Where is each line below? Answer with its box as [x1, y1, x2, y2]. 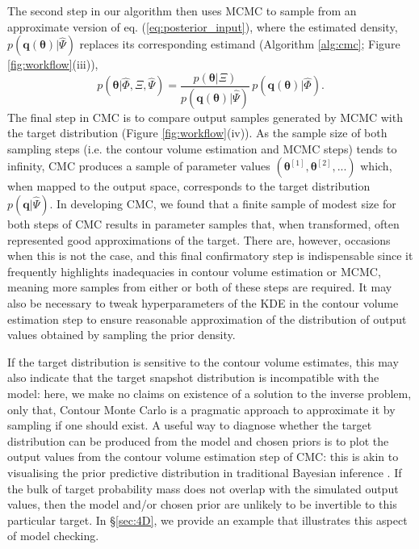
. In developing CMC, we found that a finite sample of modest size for [49, 195, 396, 212]
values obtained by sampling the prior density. [7, 326, 236, 343]
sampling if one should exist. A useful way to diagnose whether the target [7, 417, 372, 434]
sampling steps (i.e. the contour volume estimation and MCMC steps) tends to [7, 140, 397, 157]
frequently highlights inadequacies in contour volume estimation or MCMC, [7, 262, 381, 279]
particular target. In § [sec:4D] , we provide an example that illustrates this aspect [7, 511, 408, 528]
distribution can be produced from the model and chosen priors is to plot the [7, 432, 389, 449]
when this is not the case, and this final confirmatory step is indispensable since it [7, 247, 413, 264]
